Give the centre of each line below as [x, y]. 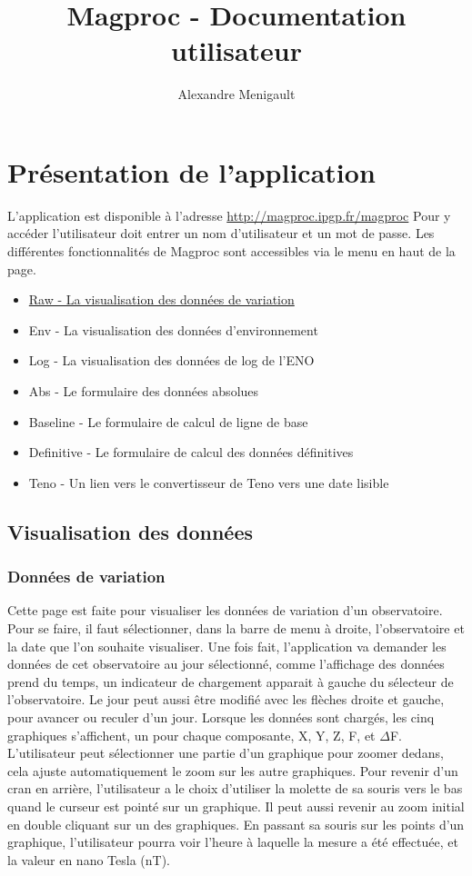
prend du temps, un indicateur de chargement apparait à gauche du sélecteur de [231, 681]
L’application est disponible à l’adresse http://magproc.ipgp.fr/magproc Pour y [229, 215]
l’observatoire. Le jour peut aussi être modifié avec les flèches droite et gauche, [226, 699]
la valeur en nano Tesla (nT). [89, 859]
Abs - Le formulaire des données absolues [144, 391]
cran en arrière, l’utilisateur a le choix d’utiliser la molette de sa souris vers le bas [235, 788]
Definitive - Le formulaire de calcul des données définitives [191, 452]
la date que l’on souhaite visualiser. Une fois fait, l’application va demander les [227, 646]
